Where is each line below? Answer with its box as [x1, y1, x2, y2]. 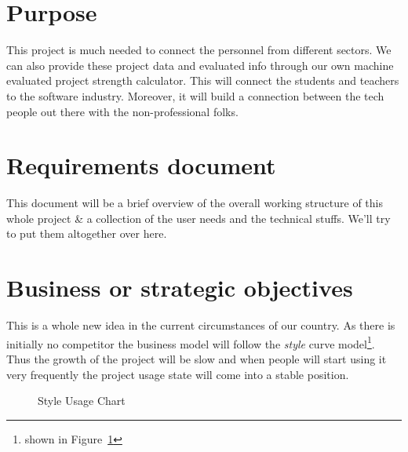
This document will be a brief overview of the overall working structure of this [6, 195, 383, 211]
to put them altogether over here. [6, 225, 167, 242]
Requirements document [6, 149, 276, 181]
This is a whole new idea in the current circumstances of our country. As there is [6, 317, 395, 334]
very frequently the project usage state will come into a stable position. [6, 366, 349, 382]
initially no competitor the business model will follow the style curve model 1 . [6, 333, 375, 352]
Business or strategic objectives [6, 272, 353, 304]
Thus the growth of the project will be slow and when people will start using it [6, 350, 387, 366]
